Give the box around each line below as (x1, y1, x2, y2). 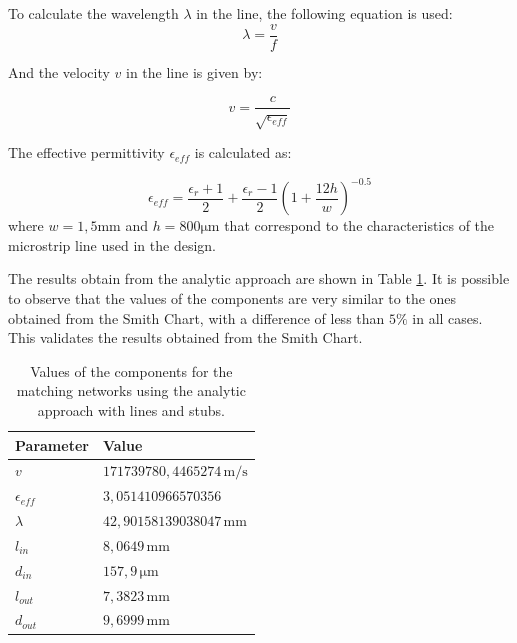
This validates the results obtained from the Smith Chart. (8, 327, 363, 348)
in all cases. (412, 307, 483, 328)
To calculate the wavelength (8, 3, 179, 23)
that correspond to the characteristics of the (224, 215, 495, 236)
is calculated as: (194, 142, 292, 163)
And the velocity (8, 61, 110, 82)
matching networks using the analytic (16, 380, 246, 401)
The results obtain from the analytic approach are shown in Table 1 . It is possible (8, 268, 510, 289)
